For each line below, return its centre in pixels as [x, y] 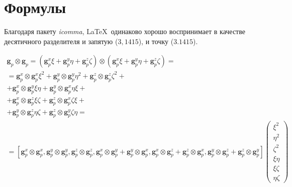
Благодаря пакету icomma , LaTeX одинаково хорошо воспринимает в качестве [125, 31]
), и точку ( [156, 41]
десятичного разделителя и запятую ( [61, 41]
